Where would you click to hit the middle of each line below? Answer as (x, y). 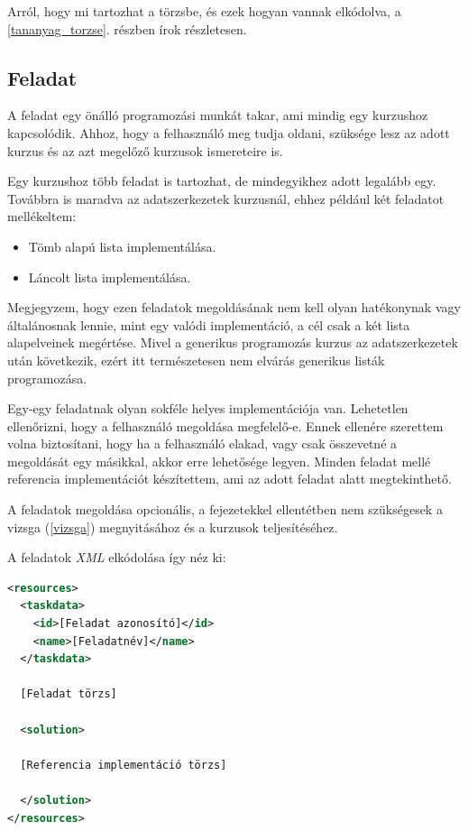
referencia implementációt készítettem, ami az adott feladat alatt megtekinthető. (229, 479)
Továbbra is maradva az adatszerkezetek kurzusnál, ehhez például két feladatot (226, 198)
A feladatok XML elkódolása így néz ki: (117, 557)
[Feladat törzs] (69, 694)
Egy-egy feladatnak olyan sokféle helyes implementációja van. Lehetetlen (208, 408)
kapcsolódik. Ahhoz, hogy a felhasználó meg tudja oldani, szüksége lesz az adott (229, 132)
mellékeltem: (42, 216)
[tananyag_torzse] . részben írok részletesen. (127, 28)
